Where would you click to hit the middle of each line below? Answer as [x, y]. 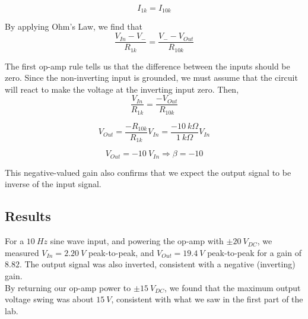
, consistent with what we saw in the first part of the [207, 299]
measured [22, 252]
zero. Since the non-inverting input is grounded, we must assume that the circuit [151, 78]
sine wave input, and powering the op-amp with [137, 241]
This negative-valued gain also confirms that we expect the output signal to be [148, 172]
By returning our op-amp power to [68, 287]
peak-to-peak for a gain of [254, 252]
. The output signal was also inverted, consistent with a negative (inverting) [157, 264]
